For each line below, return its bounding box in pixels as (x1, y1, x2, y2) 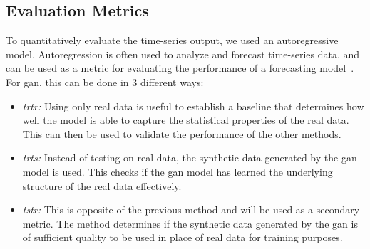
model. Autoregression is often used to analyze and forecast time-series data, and (6, 46, 360, 61)
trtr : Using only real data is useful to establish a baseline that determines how (22, 98, 364, 113)
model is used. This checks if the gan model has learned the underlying (22, 164, 333, 179)
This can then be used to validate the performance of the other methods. (22, 126, 341, 141)
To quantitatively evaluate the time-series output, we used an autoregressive (6, 33, 339, 48)
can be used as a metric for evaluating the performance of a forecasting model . (6, 60, 354, 75)
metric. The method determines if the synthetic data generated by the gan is (22, 216, 358, 231)
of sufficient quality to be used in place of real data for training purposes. (22, 230, 343, 245)
